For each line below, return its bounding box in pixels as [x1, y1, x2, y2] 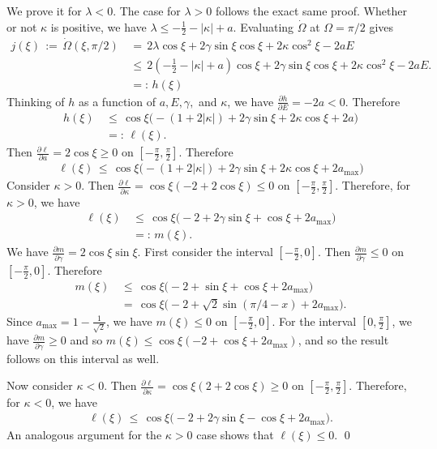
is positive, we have [50, 18, 147, 35]
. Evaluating [233, 18, 294, 35]
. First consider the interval [137, 243, 273, 260]
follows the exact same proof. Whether [216, 2, 407, 19]
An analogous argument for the [6, 426, 162, 443]
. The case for [113, 2, 181, 19]
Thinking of [6, 92, 65, 109]
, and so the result [298, 331, 389, 349]
